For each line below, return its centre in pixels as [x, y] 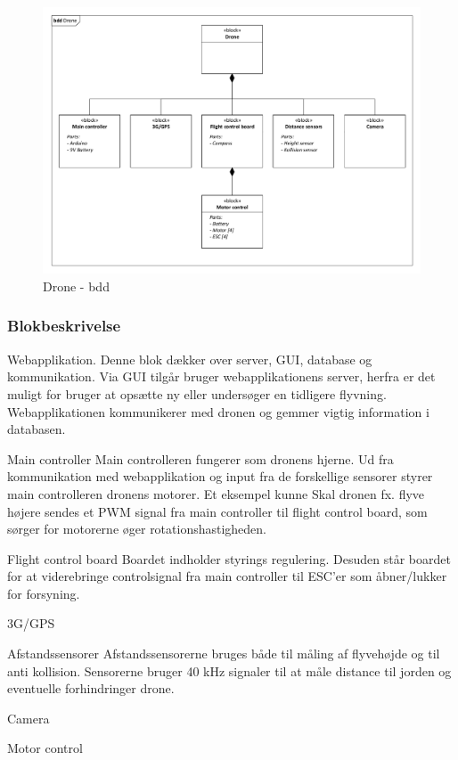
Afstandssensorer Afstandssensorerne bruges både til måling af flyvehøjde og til [224, 654]
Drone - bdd [76, 286]
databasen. [37, 429]
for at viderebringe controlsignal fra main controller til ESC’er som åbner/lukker [227, 576]
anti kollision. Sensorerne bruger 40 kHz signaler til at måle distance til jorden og [229, 670]
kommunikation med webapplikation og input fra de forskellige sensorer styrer [220, 476]
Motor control [45, 748]
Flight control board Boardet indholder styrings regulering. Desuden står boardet [229, 558]
